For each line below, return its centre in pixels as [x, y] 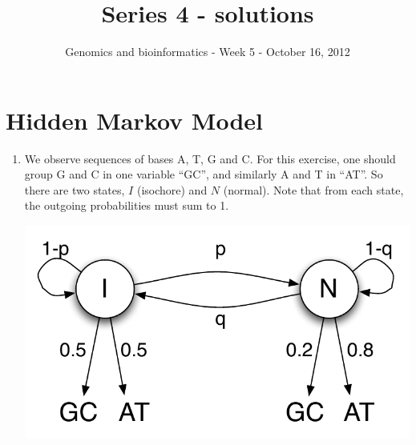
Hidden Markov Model [134, 120]
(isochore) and [172, 189]
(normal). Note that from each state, [313, 189]
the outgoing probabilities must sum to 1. [127, 205]
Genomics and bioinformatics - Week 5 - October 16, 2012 [208, 52]
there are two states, [75, 189]
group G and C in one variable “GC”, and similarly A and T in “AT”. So [204, 174]
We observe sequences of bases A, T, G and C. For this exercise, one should [210, 158]
